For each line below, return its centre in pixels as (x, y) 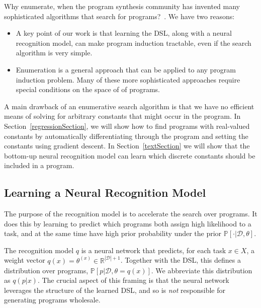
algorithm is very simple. (54, 53)
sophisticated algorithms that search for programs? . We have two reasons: (119, 16)
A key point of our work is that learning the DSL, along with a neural (124, 33)
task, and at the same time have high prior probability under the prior (113, 233)
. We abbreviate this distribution (202, 270)
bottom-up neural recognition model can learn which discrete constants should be (130, 155)
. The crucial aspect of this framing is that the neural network (133, 280)
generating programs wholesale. (52, 300)
